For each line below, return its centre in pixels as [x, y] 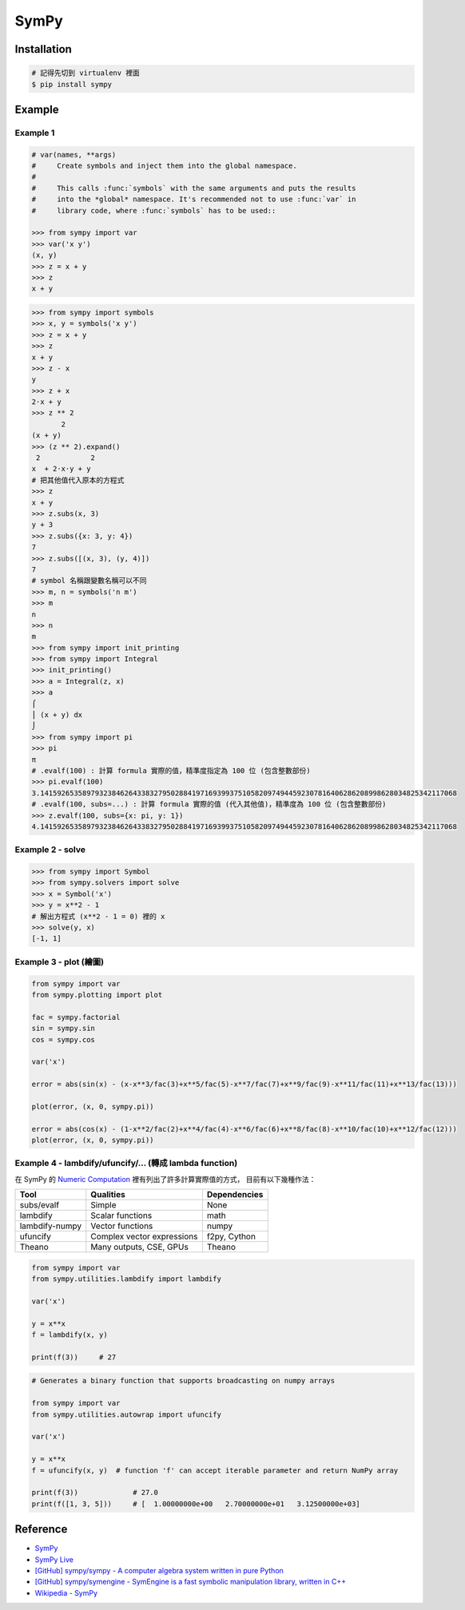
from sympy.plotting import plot [97, 995]
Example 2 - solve [50, 850]
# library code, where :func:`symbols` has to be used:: [154, 210]
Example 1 [35, 133]
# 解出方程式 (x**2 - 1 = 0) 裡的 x [98, 916]
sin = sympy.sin [64, 1029]
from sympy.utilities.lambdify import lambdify [126, 1279]
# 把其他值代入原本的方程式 [78, 480]
